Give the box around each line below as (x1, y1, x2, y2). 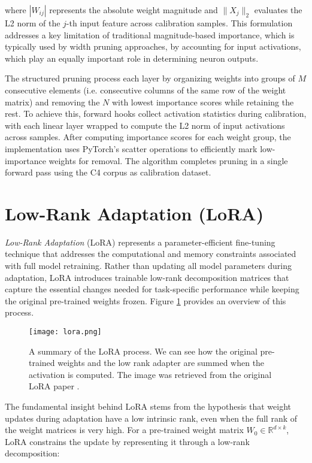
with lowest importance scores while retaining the (111, 95, 294, 108)
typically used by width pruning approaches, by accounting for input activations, (5, 40, 301, 53)
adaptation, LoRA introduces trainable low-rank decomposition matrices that (5, 271, 289, 283)
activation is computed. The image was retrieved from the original (29, 368, 272, 380)
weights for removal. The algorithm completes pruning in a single (49, 154, 288, 167)
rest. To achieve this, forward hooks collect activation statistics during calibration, (5, 107, 307, 120)
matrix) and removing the (5, 95, 100, 108)
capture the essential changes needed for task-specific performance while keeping (5, 283, 299, 295)
